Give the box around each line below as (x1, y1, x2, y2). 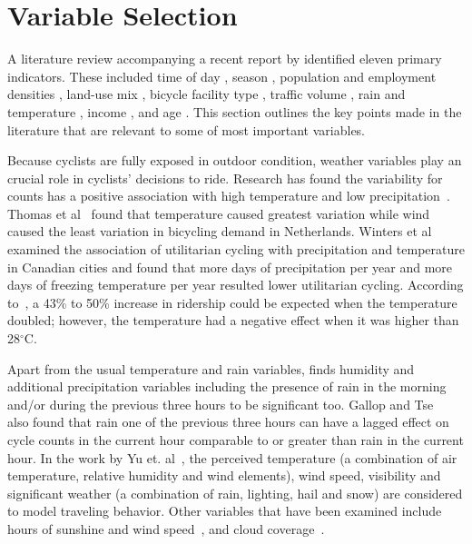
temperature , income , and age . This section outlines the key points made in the (7, 102, 462, 121)
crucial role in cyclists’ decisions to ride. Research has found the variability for (7, 168, 443, 187)
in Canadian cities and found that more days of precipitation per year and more (7, 257, 452, 276)
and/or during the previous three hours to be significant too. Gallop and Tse (7, 394, 434, 413)
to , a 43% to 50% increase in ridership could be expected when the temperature (7, 292, 457, 312)
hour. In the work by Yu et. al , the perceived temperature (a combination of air (7, 448, 457, 467)
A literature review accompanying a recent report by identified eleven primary (7, 49, 442, 68)
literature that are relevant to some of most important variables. (7, 120, 366, 139)
